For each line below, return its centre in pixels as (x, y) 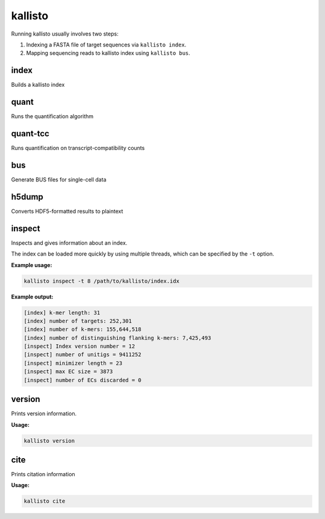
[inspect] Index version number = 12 (79, 346)
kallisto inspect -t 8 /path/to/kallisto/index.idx (102, 281)
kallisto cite (45, 501)
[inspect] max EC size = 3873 (68, 372)
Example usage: (32, 265)
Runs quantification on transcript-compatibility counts (78, 148)
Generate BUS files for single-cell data (59, 179)
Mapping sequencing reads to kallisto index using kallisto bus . (108, 53)
